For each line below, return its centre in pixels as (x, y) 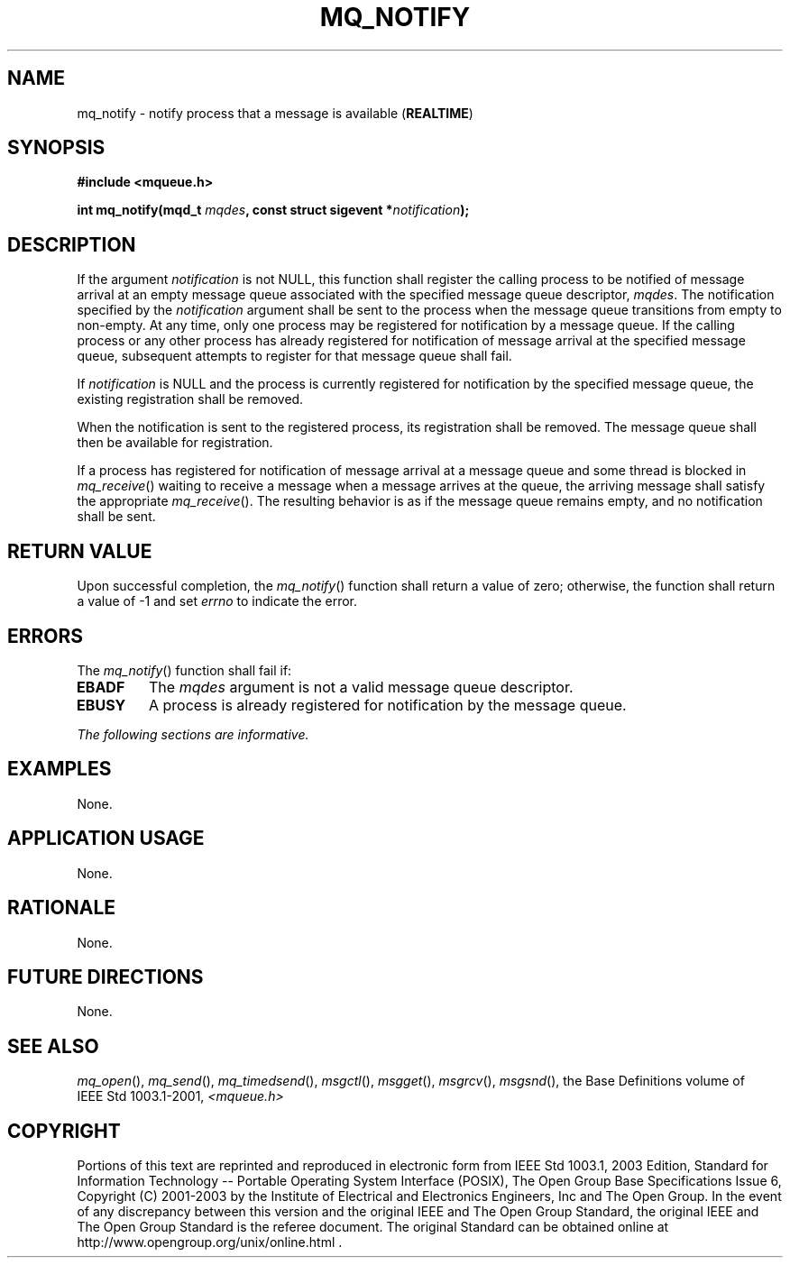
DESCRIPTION (72, 244)
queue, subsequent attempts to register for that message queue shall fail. (294, 356)
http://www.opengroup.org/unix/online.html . (210, 1242)
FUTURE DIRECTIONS (106, 976)
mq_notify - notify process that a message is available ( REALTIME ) (275, 113)
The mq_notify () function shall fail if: (184, 670)
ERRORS (46, 636)
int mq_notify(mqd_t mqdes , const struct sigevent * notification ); (273, 210)
